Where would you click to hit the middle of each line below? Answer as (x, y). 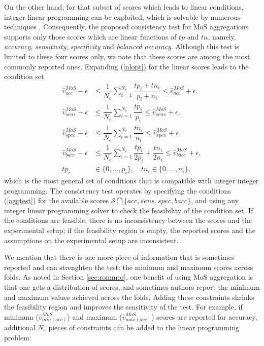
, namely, (222, 36)
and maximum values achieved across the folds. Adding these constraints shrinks (129, 297)
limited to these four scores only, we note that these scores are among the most (127, 56)
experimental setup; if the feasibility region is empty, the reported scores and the (130, 230)
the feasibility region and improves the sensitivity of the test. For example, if (123, 307)
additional (20, 328)
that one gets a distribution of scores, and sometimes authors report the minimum (132, 287)
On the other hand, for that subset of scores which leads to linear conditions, (124, 7)
